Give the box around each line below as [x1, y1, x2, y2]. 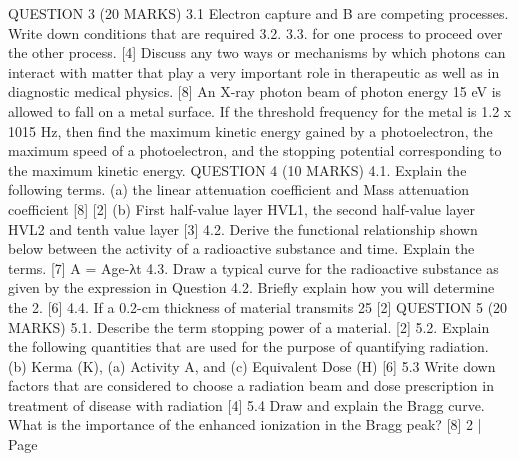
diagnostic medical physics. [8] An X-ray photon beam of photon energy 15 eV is [8, 81, 502, 102]
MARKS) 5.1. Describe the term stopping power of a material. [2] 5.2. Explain [8, 316, 490, 337]
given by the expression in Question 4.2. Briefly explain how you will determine [8, 277, 495, 298]
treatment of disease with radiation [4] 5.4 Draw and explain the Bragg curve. [8, 394, 485, 415]
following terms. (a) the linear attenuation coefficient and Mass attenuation [8, 179, 470, 200]
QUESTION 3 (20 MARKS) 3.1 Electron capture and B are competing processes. [8, 3, 509, 23]
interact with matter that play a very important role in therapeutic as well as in [8, 61, 500, 82]
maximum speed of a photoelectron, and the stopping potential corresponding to [8, 140, 502, 161]
